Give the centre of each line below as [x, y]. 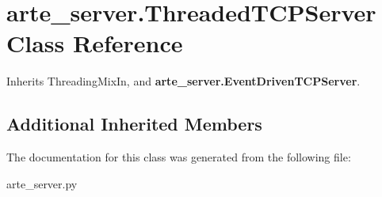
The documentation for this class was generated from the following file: [179, 157]
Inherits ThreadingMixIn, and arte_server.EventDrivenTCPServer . [183, 81]
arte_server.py [42, 183]
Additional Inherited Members [134, 124]
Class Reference [95, 43]
